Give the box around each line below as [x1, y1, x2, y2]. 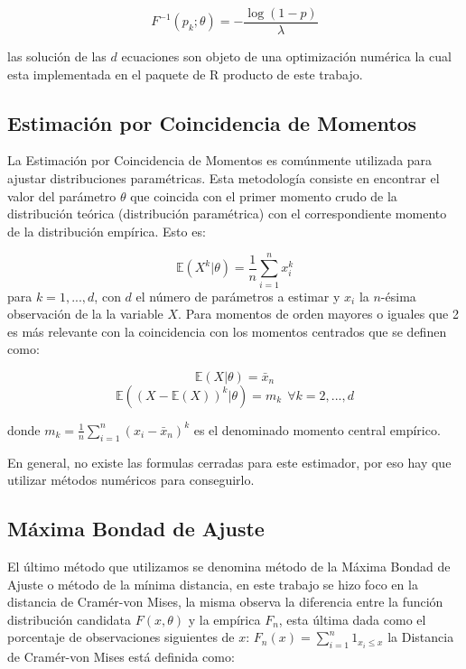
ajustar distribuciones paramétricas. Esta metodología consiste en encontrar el [7, 169, 440, 188]
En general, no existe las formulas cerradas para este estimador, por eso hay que [7, 452, 452, 471]
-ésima [380, 286, 416, 305]
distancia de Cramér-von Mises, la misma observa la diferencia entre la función [7, 592, 443, 611]
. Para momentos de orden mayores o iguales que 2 [178, 304, 459, 323]
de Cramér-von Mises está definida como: [7, 647, 235, 666]
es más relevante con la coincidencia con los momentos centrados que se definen [7, 321, 447, 340]
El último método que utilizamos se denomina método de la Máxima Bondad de [7, 557, 451, 576]
